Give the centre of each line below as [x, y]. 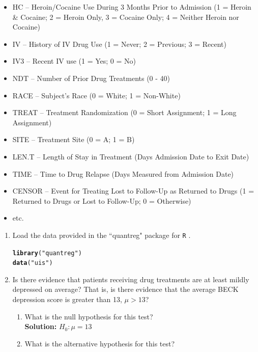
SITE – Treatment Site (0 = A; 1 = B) [74, 139]
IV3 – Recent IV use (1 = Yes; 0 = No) [74, 61]
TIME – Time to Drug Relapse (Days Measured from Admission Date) [123, 173]
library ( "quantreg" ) [47, 253]
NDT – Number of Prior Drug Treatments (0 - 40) [91, 78]
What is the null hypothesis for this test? [89, 316]
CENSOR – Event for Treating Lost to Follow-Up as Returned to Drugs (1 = [133, 191]
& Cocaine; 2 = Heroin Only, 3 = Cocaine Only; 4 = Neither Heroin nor [126, 17]
